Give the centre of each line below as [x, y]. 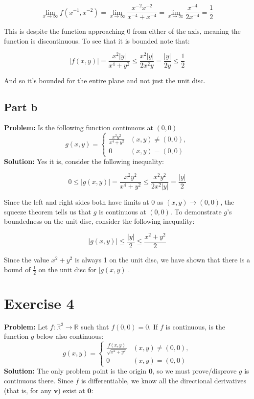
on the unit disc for [67, 269]
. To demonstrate [196, 211]
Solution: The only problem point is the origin [75, 371]
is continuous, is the [196, 326]
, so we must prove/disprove [195, 371]
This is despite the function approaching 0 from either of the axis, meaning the [122, 31]
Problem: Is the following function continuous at [79, 128]
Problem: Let [26, 326]
